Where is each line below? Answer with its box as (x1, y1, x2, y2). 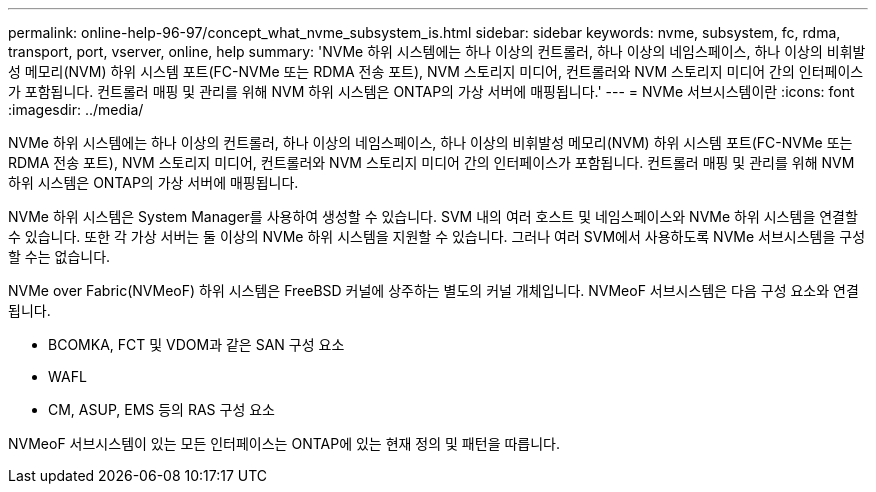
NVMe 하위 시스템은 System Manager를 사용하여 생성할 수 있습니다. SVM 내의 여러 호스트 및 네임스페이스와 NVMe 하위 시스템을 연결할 (8, 208, 858, 225)
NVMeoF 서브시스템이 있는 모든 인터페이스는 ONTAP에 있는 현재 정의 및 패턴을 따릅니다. (8, 435, 560, 452)
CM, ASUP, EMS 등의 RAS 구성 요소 (48, 401, 275, 418)
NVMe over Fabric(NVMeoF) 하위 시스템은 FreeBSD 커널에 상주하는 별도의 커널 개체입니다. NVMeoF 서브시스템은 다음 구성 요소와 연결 (8, 282, 859, 299)
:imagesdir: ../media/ (8, 101, 144, 118)
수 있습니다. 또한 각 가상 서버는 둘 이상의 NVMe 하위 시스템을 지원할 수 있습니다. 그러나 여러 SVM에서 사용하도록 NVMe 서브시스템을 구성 (8, 228, 866, 245)
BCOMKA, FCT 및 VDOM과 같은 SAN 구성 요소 (48, 336, 345, 353)
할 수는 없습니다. (8, 248, 111, 265)
